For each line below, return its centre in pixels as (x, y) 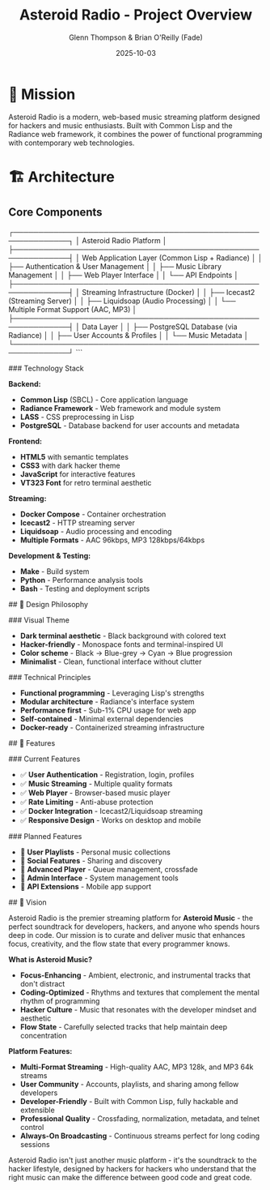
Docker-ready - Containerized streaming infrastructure (112, 727)
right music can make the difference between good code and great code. (130, 1177)
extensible (37, 1110)
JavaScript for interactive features (78, 474)
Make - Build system (55, 571)
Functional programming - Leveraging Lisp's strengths (112, 693)
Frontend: (25, 441)
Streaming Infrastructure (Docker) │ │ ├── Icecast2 (169, 292)
